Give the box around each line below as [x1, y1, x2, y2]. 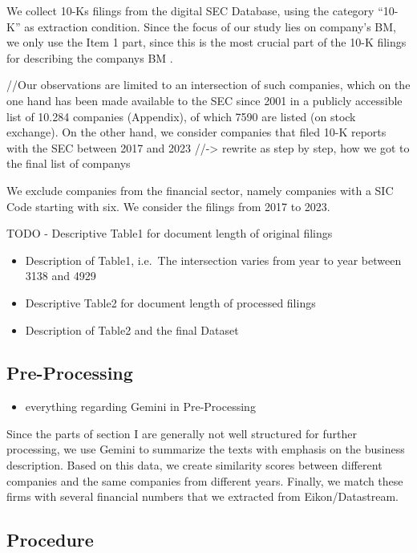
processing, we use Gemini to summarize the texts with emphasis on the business [6, 441, 405, 457]
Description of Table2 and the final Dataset [25, 321, 239, 338]
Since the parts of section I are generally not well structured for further [6, 425, 357, 441]
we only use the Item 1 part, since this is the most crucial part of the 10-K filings [6, 34, 407, 51]
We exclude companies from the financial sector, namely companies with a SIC [6, 181, 394, 198]
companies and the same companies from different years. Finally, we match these [6, 472, 403, 489]
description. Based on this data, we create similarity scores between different [6, 457, 383, 474]
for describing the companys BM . [6, 49, 173, 66]
